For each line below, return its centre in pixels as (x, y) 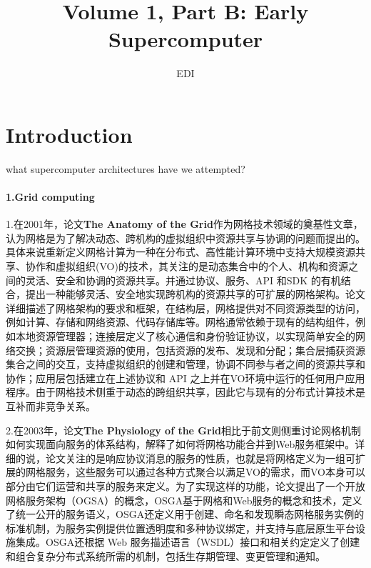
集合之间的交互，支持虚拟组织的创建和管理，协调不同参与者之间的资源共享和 (185, 364)
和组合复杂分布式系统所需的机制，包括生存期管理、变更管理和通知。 (166, 555)
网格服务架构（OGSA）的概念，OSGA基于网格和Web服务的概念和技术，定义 (184, 500)
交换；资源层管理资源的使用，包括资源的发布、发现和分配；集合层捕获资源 (190, 350)
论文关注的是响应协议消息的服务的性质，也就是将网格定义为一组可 (200, 458)
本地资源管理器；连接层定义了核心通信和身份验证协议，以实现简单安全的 (185, 335)
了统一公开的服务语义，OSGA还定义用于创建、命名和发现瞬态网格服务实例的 (185, 514)
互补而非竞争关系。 (51, 405)
